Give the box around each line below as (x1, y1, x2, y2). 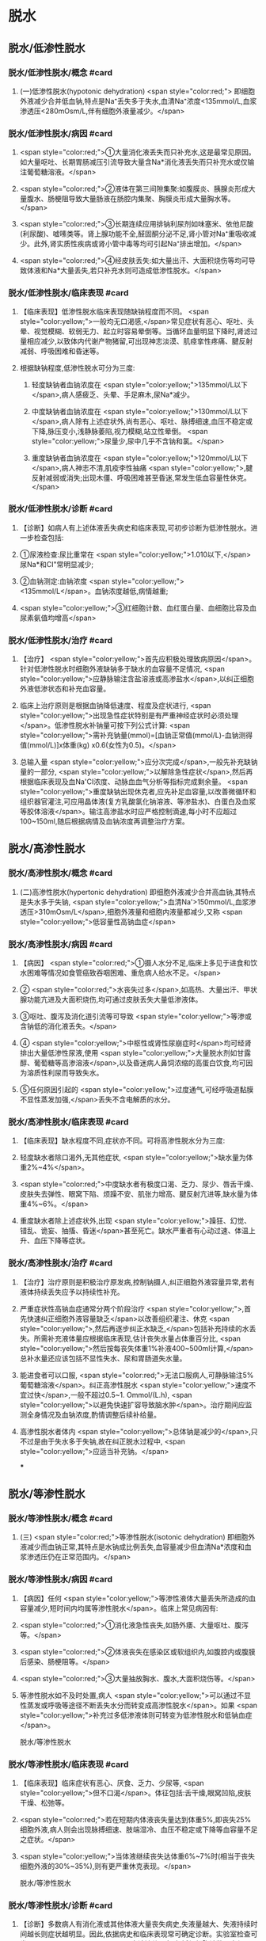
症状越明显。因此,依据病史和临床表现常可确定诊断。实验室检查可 (47, 1929, 258, 1939)
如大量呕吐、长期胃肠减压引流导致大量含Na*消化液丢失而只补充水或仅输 (19, 158, 255, 167)
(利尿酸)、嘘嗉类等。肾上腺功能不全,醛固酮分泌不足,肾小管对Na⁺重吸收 (19, 229, 249, 238)
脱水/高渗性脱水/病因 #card (8, 938, 113, 950)
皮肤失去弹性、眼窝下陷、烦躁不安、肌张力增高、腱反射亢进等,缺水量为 (19, 1189, 251, 1199)
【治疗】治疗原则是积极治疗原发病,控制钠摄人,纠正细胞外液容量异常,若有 (19, 1277, 255, 1287)
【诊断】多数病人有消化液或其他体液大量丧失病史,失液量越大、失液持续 (19, 1920, 251, 1929)
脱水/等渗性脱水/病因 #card (8, 1574, 113, 1585)
